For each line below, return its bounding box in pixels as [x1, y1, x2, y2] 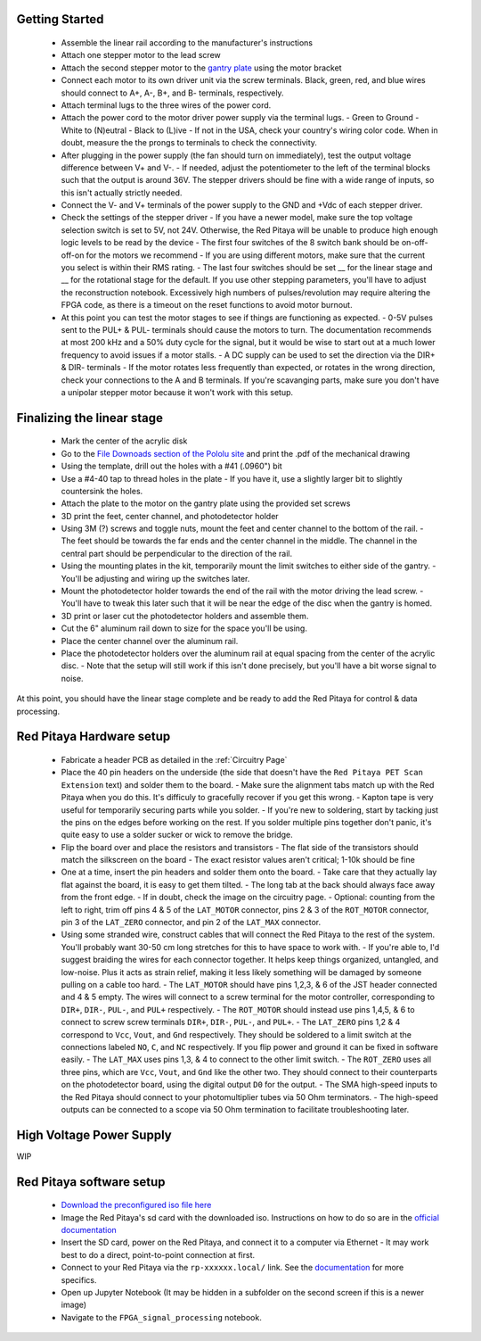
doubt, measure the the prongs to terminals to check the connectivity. [61, 137, 318, 148]
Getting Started [16, 12, 104, 27]
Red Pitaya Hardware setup [16, 729, 171, 744]
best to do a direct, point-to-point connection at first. [61, 1249, 256, 1260]
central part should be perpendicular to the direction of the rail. [61, 548, 293, 559]
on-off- [401, 237, 428, 248]
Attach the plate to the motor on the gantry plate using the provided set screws [61, 498, 351, 509]
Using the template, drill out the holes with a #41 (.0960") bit [61, 460, 282, 472]
